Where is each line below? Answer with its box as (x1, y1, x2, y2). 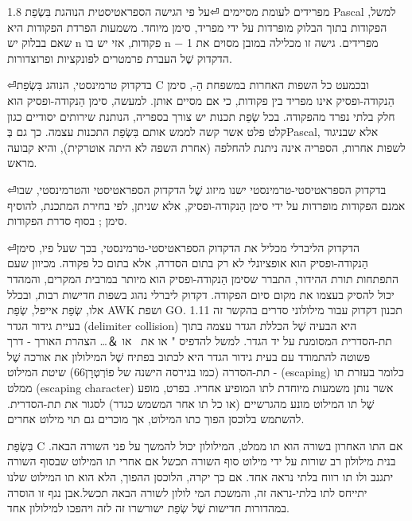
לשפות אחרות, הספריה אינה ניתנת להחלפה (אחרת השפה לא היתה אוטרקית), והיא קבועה (7, 138, 406, 155)
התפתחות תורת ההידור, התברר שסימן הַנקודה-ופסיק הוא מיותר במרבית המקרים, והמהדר (7, 270, 399, 286)
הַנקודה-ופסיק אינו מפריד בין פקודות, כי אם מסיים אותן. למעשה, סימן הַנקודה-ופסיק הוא (7, 91, 395, 108)
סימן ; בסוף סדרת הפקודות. (7, 212, 127, 229)
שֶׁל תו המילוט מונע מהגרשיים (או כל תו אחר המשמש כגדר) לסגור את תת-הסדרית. (7, 395, 375, 411)
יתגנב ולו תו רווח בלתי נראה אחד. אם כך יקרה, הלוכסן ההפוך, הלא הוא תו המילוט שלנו (7, 469, 394, 485)
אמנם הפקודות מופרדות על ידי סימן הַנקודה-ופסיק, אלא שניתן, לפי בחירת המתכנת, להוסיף (7, 196, 406, 213)
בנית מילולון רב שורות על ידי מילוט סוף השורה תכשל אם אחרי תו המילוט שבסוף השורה (7, 453, 396, 469)
